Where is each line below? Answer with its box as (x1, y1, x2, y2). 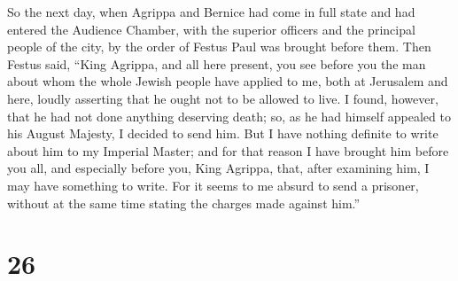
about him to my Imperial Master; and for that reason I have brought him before (7, 141, 449, 160)
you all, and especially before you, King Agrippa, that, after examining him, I (7, 159, 430, 177)
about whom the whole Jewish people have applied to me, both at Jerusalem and (7, 72, 448, 90)
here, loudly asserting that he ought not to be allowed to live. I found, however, (7, 89, 439, 107)
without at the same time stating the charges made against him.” (7, 193, 361, 212)
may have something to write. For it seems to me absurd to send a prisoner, (7, 176, 419, 194)
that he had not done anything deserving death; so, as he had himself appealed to (7, 106, 451, 125)
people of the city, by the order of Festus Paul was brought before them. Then (7, 37, 431, 56)
